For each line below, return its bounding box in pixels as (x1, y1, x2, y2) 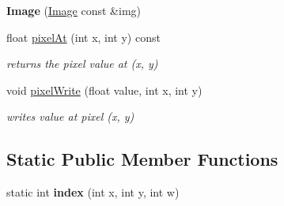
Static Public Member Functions (6, 147, 278, 171)
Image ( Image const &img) (6, 2, 142, 18)
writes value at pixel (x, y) (6, 108, 134, 125)
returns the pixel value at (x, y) (6, 55, 158, 72)
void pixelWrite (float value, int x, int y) (6, 81, 203, 98)
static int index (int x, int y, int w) (6, 184, 180, 200)
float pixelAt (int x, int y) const (6, 28, 161, 45)
